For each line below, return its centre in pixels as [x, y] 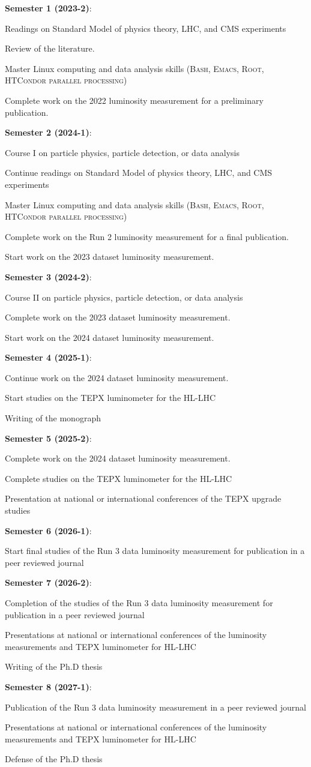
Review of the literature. [50, 48]
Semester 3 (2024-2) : [48, 276]
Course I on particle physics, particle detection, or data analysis [122, 152]
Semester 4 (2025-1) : [48, 357]
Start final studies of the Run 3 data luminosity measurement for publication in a [155, 551]
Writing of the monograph [53, 418]
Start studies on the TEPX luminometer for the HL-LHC [110, 398]
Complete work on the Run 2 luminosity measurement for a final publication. [147, 236]
